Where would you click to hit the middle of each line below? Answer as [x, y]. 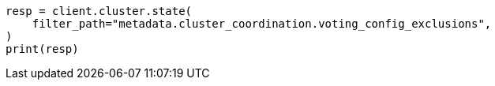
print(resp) [42, 49]
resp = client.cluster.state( [99, 11]
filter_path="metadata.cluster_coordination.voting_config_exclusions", [262, 24]
